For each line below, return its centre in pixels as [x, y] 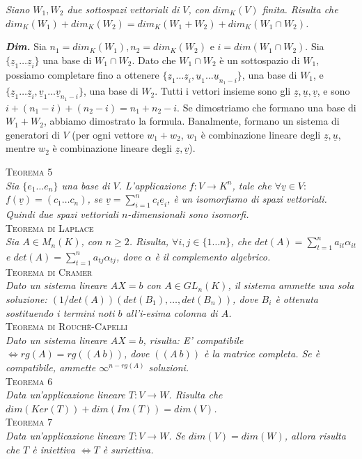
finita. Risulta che [300, 9]
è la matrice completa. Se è [262, 353]
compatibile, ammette [51, 367]
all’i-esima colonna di [172, 312]
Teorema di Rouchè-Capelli [67, 326]
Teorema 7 [29, 422]
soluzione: [26, 298]
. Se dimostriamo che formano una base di [267, 107]
